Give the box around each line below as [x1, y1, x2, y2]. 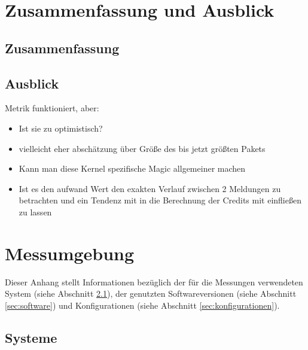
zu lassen [19, 205, 52, 218]
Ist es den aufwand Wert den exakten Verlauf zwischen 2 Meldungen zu [19, 182, 281, 194]
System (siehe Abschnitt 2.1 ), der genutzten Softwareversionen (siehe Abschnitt [5, 287, 297, 300]
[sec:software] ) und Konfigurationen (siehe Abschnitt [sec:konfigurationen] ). [5, 299, 280, 311]
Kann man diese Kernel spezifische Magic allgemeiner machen [19, 162, 246, 175]
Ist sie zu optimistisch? [19, 121, 103, 134]
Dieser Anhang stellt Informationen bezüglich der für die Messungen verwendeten [5, 275, 303, 288]
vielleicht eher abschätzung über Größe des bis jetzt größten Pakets [19, 142, 266, 154]
